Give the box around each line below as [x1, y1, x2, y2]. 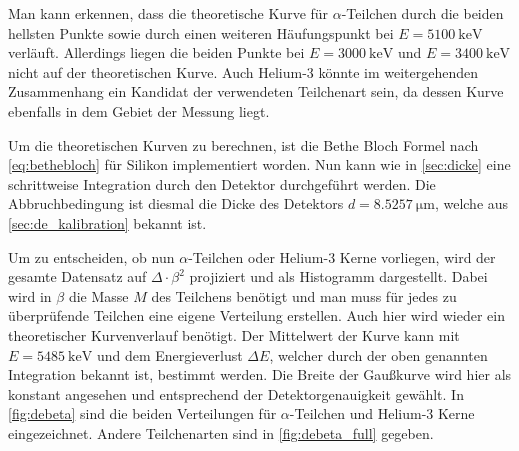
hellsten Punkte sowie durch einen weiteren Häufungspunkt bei [8, 22, 394, 43]
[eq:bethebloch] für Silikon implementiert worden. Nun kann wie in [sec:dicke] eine [8, 154, 511, 175]
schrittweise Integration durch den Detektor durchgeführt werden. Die [8, 173, 436, 194]
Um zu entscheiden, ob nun [8, 246, 175, 267]
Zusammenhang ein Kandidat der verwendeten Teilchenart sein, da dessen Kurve [8, 81, 504, 102]
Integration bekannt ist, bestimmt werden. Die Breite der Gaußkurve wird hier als [8, 364, 512, 385]
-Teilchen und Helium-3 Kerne [289, 403, 475, 424]
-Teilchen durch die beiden [341, 3, 504, 23]
